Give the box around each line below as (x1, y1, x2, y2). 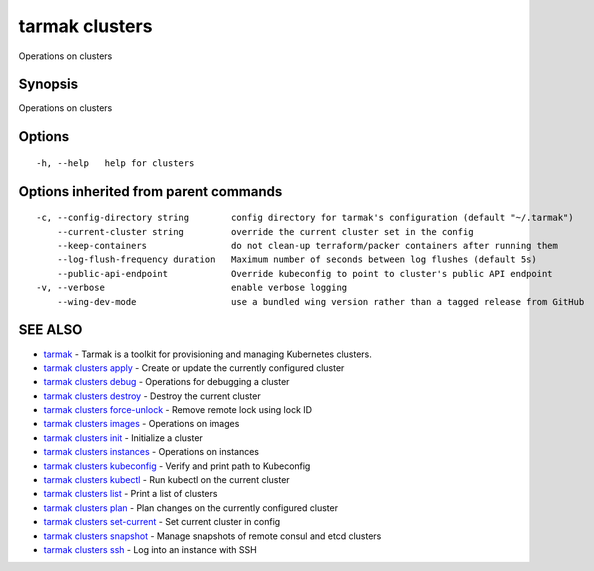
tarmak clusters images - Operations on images (43, 418, 240, 430)
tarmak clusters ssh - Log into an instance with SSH (43, 543, 257, 555)
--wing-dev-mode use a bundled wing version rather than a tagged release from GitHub (56, 296, 585, 307)
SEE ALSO (18, 321, 83, 339)
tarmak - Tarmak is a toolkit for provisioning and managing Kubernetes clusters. (43, 348, 372, 360)
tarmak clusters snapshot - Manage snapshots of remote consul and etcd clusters (43, 530, 382, 542)
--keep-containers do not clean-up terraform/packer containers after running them (56, 240, 559, 252)
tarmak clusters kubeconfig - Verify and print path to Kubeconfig (43, 460, 311, 472)
